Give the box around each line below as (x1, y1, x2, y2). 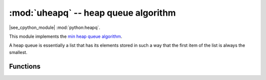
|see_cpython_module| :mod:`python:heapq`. (9, 25, 100, 30)
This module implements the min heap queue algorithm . (9, 33, 123, 39)
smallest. (9, 49, 28, 55)
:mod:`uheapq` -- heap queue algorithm (9, 7, 176, 18)
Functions (9, 62, 41, 71)
